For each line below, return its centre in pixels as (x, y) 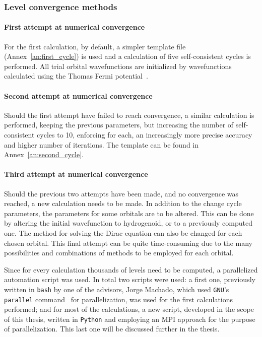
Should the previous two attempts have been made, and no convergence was (121, 193)
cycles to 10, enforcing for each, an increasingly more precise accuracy (145, 134)
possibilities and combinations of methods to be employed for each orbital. (119, 253)
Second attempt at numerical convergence (78, 95)
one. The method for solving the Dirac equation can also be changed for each (123, 232)
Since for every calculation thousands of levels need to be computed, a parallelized (131, 269)
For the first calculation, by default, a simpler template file (95, 46)
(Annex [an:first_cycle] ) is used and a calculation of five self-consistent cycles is (127, 56)
